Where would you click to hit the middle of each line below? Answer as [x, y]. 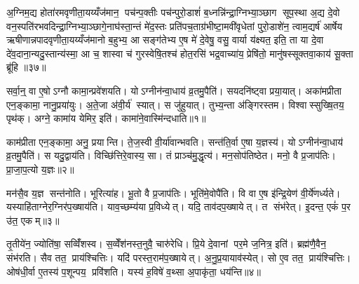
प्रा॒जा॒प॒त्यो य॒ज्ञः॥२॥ [40, 169]
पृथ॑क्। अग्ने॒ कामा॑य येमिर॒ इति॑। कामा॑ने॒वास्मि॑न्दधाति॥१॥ [106, 118]
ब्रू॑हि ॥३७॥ [26, 67]
